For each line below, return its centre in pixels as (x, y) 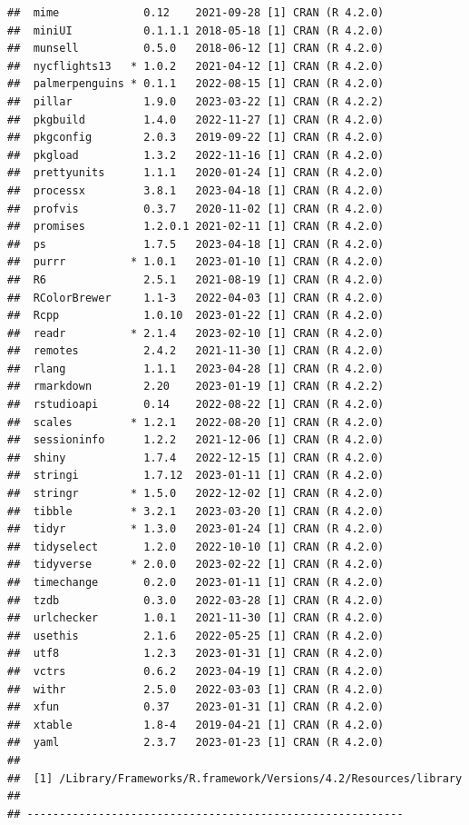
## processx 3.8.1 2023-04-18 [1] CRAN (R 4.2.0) (196, 190)
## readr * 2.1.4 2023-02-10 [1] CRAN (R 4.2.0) (196, 333)
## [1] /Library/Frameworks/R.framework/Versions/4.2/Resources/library (235, 778)
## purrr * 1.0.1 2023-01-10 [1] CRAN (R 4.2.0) (196, 262)
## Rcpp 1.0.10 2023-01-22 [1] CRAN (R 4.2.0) (196, 316)
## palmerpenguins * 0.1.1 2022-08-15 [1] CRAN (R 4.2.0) (196, 84)
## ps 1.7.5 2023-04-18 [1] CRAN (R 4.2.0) (196, 244)
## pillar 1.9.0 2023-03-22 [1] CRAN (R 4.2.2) (196, 101)
